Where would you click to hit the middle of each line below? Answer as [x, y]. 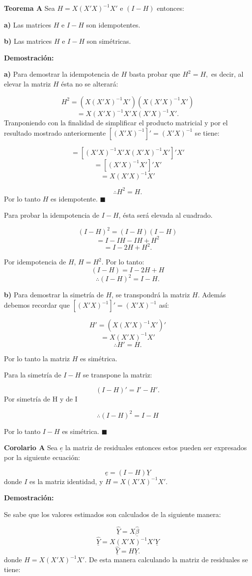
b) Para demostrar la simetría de [54, 295]
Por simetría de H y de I [41, 398]
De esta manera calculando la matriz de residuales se [168, 560]
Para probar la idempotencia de [52, 215]
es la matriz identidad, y [66, 481]
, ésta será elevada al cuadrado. [166, 215]
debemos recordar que [37, 305]
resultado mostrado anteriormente [55, 132]
